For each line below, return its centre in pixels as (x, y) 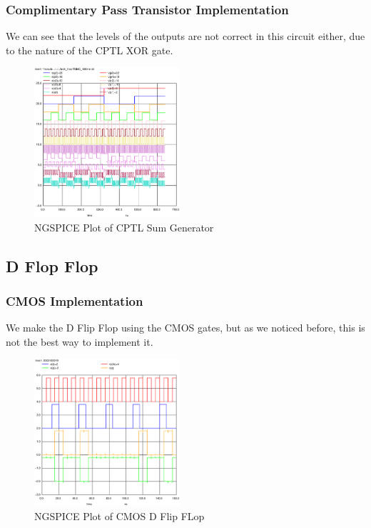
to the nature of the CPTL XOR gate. (90, 50)
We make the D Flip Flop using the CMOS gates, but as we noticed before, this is (185, 328)
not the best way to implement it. (80, 341)
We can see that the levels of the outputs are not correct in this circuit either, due (185, 36)
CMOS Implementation (75, 300)
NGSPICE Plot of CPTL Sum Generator (124, 227)
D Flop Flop (52, 265)
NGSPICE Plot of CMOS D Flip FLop (120, 515)
